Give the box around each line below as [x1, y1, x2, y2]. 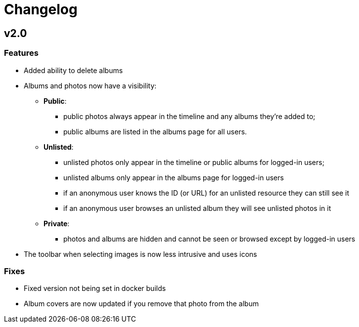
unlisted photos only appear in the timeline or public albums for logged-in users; [63, 158, 324, 166]
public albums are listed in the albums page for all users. [63, 127, 247, 136]
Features [4, 48, 39, 58]
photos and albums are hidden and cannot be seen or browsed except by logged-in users [63, 234, 356, 243]
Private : [44, 219, 70, 228]
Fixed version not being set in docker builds [24, 284, 166, 293]
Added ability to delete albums [24, 66, 123, 75]
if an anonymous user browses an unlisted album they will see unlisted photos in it [63, 204, 331, 212]
